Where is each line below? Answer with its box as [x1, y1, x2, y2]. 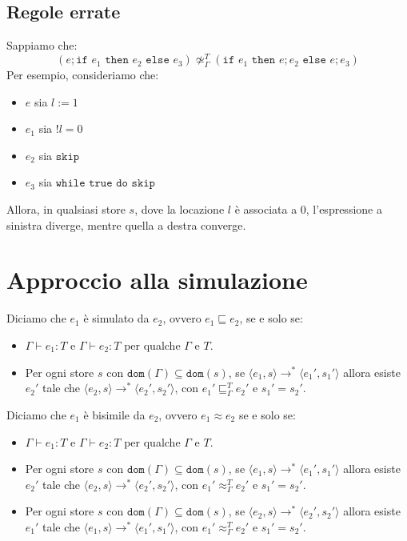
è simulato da [83, 310, 150, 327]
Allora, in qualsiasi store [6, 201, 126, 218]
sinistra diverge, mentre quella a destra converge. [6, 216, 246, 233]
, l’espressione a [305, 201, 382, 218]
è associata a [234, 201, 297, 218]
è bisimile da [83, 406, 146, 423]
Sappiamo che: [6, 37, 78, 54]
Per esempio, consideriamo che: [6, 66, 159, 83]
